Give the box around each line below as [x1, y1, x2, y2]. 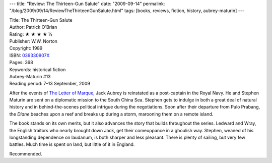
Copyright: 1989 [9, 45, 43, 51]
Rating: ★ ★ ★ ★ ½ [9, 31, 52, 37]
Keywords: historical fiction [9, 66, 66, 73]
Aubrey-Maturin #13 [9, 73, 51, 79]
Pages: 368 [9, 60, 33, 66]
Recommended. [9, 150, 42, 156]
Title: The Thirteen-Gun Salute [9, 17, 73, 23]
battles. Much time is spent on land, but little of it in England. [9, 141, 135, 147]
